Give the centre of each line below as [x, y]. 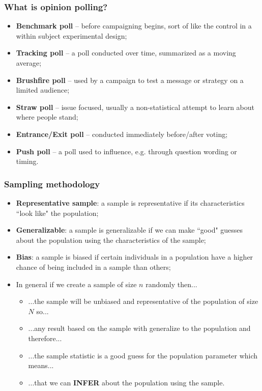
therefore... [45, 338]
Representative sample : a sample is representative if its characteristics [130, 202]
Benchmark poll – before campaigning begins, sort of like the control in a [134, 26]
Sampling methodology [52, 184]
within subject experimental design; [71, 35]
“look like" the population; [57, 213]
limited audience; [43, 90]
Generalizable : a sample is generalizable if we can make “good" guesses [129, 230]
